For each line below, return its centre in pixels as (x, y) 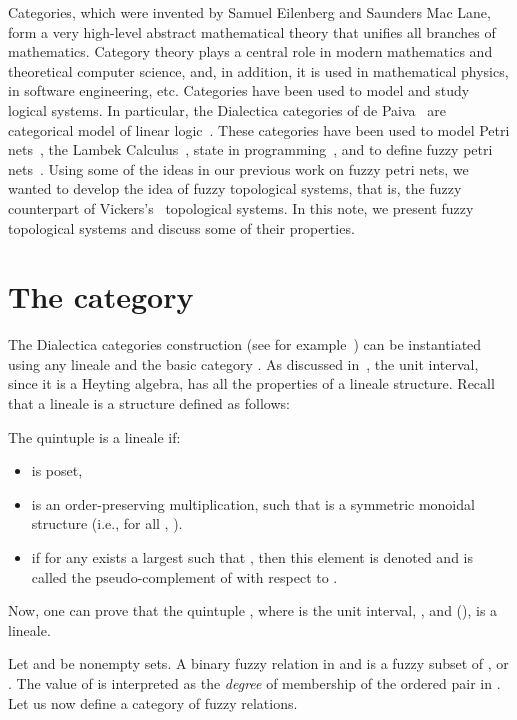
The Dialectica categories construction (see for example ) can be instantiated (245, 344)
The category (101, 296)
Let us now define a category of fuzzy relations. (153, 702)
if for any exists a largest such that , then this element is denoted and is (252, 557)
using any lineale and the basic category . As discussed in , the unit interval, (243, 363)
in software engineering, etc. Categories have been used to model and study (239, 90)
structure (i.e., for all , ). (107, 523)
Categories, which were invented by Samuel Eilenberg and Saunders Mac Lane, (249, 12)
